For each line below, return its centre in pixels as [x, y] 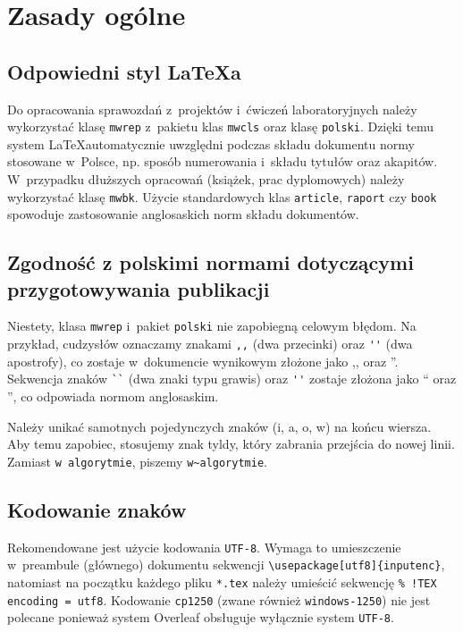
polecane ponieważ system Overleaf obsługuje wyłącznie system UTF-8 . [201, 617]
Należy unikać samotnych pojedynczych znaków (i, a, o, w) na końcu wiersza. [219, 426]
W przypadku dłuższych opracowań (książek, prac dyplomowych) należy [206, 179]
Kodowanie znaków [97, 509]
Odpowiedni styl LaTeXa [124, 71]
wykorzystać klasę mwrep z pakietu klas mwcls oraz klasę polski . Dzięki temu [221, 126]
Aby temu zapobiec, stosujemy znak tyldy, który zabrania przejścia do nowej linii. [231, 444]
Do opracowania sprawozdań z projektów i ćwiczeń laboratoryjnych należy [212, 109]
